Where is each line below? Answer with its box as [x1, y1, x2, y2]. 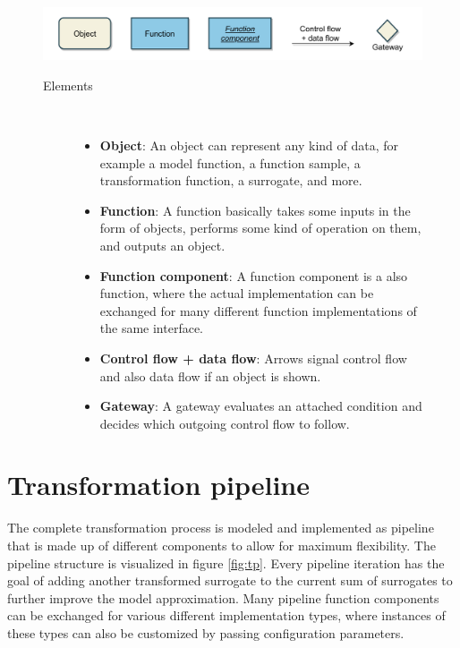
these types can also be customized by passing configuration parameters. [7, 623, 405, 642]
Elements [43, 75, 93, 94]
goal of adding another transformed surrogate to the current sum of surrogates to [7, 571, 453, 590]
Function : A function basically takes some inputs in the [99, 200, 411, 219]
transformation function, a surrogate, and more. [99, 171, 362, 190]
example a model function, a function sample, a [99, 153, 361, 172]
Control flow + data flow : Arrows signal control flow [99, 348, 407, 367]
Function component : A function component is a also [99, 266, 408, 285]
